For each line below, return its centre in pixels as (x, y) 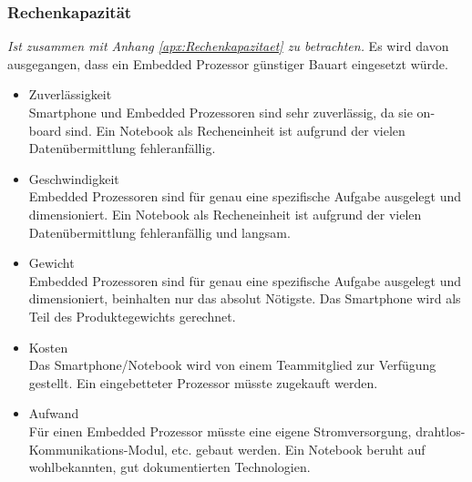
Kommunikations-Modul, (98, 449)
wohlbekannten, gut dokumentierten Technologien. (169, 467)
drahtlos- (441, 431)
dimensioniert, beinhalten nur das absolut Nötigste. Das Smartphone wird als (245, 298)
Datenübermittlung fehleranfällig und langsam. (159, 232)
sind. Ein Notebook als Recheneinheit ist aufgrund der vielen (235, 130)
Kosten (48, 347)
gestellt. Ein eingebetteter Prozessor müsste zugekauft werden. (203, 382)
